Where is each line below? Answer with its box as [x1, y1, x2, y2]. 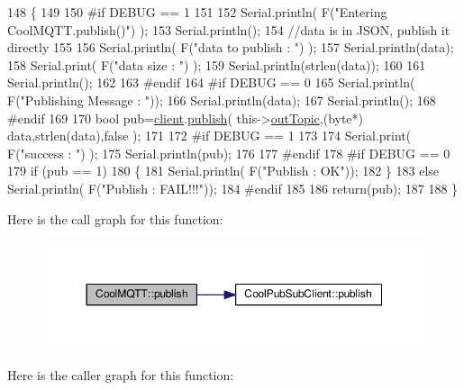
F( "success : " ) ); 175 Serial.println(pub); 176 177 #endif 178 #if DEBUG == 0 [7, 143, 450, 162]
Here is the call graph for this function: [7, 209, 223, 228]
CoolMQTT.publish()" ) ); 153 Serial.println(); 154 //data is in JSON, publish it [7, 20, 450, 39]
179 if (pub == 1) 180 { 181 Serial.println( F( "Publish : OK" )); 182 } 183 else [7, 161, 440, 180]
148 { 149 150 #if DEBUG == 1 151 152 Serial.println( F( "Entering [7, 3, 387, 21]
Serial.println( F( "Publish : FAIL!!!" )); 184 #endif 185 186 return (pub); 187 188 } [7, 178, 459, 197]
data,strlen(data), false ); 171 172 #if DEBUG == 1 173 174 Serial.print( [7, 126, 412, 145]
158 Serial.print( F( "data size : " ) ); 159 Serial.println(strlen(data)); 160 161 [7, 55, 426, 74]
